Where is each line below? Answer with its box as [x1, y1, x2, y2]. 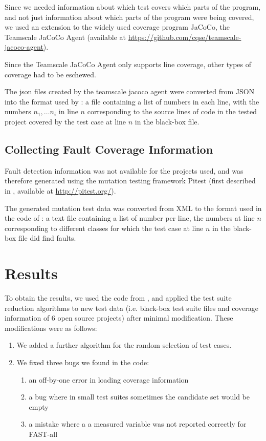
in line [58, 106, 78, 117]
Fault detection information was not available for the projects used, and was [5, 165, 243, 176]
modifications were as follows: [5, 322, 97, 333]
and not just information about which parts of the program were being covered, [5, 11, 254, 22]
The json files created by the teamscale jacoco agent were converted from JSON [5, 86, 255, 97]
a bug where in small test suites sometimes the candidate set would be [29, 391, 250, 402]
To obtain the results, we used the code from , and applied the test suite [5, 292, 232, 303]
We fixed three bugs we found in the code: [16, 356, 149, 367]
